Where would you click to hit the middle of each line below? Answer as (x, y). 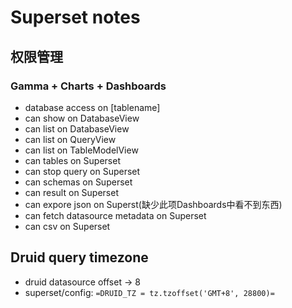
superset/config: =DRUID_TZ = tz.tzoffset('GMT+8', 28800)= (149, 292)
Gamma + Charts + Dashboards (88, 86)
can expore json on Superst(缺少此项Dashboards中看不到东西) (153, 204)
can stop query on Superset (82, 171)
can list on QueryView (70, 139)
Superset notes (75, 17)
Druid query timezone (79, 257)
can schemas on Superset (78, 182)
